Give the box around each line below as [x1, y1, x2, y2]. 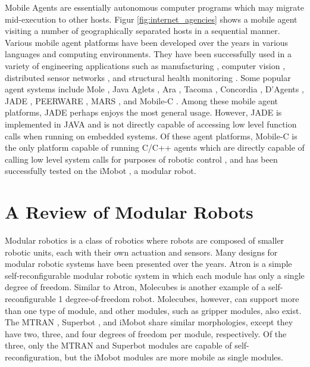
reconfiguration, [5, 350, 62, 363]
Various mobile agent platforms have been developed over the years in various [5, 36, 289, 48]
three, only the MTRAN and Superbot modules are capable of [5, 339, 232, 352]
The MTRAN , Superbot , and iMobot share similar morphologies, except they [5, 316, 293, 328]
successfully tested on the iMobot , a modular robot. [5, 164, 196, 177]
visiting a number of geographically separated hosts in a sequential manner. [5, 24, 280, 37]
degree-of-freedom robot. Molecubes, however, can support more [65, 293, 299, 304]
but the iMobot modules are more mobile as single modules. [64, 350, 283, 363]
